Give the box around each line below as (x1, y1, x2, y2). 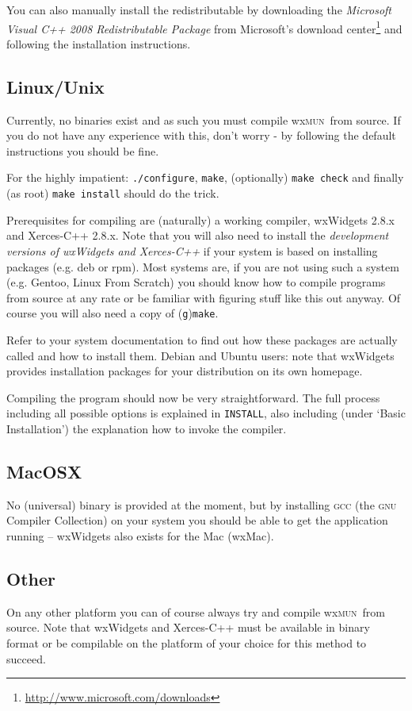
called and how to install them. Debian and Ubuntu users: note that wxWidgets (6, 347, 395, 363)
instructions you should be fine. (6, 142, 159, 159)
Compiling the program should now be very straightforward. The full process (6, 389, 380, 405)
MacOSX (6, 459, 82, 483)
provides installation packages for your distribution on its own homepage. (6, 363, 363, 379)
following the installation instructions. (6, 35, 191, 52)
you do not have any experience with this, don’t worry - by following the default (6, 127, 396, 144)
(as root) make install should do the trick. (6, 185, 219, 202)
